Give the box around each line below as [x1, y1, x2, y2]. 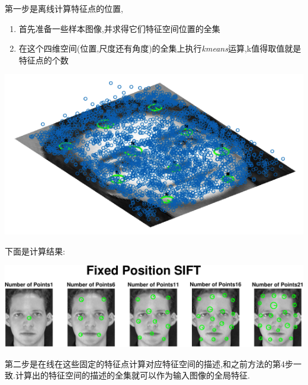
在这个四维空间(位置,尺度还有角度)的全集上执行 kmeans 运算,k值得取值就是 [18, 42, 301, 55]
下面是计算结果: [5, 244, 65, 257]
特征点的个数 [18, 53, 69, 66]
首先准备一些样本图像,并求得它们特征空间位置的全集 [18, 22, 220, 34]
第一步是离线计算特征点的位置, [5, 2, 123, 14]
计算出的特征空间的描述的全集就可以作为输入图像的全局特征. [15, 369, 250, 381]
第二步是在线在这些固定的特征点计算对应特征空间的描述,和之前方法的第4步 [5, 357, 293, 370]
